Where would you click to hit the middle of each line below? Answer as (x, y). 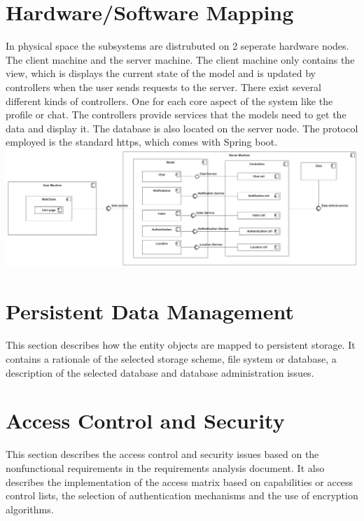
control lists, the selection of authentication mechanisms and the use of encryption (182, 495)
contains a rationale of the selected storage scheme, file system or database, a (171, 359)
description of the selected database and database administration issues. (160, 372)
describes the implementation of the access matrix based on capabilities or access (180, 481)
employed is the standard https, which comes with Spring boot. (142, 142)
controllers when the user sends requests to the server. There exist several (163, 86)
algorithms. (30, 509)
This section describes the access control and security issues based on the (162, 454)
